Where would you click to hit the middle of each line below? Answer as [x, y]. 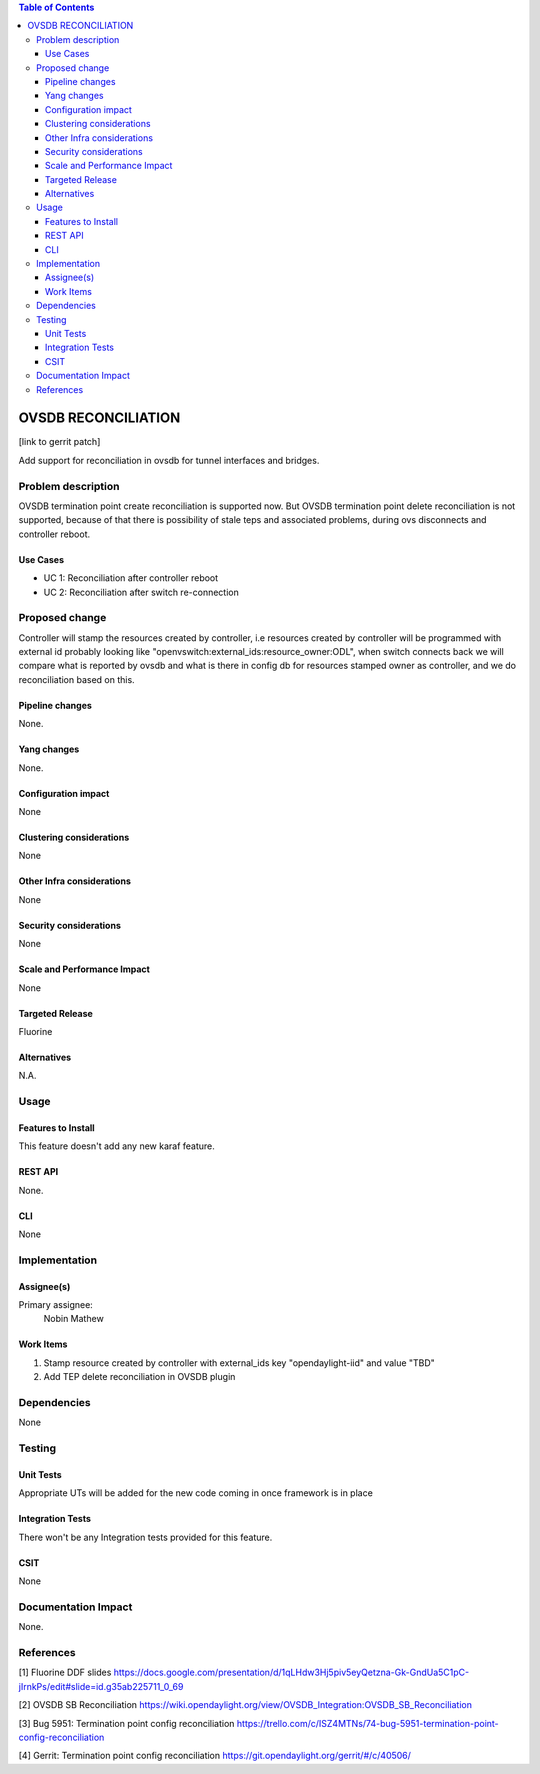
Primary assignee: [56, 1305]
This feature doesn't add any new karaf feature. [116, 1146]
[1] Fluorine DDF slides [65, 1672]
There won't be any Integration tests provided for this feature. [145, 1537]
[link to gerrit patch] [59, 442]
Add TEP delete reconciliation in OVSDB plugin [139, 1377]
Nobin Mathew [73, 1319]
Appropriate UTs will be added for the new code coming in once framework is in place [196, 1493]
